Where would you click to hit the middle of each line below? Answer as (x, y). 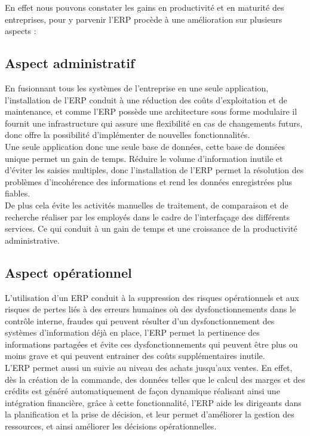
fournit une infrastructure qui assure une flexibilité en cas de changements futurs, (154, 123)
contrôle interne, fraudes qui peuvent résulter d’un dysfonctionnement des (140, 320)
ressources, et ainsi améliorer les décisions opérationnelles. (111, 426)
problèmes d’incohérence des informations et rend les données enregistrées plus (149, 181)
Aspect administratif (70, 63)
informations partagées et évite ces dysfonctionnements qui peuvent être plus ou (151, 344)
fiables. (18, 193)
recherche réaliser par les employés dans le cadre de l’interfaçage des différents (148, 217)
